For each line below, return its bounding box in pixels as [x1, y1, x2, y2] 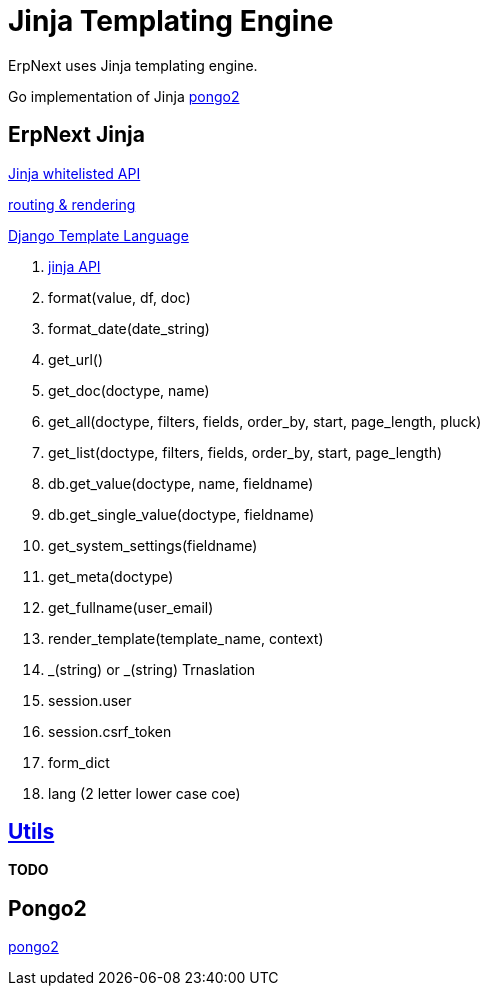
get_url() [48, 350, 104, 368]
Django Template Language [8, 226, 189, 244]
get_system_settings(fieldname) [48, 536, 258, 554]
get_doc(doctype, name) [48, 381, 210, 399]
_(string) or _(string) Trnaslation [48, 660, 256, 678]
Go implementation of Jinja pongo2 [8, 87, 240, 105]
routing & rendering [8, 195, 136, 213]
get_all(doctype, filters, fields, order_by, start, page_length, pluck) [48, 412, 482, 430]
